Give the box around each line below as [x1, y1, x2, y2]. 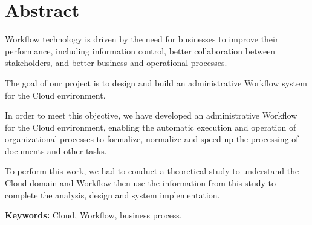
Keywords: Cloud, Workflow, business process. [5, 209, 182, 221]
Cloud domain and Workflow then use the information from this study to [5, 177, 276, 189]
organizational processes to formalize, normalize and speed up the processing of [5, 132, 299, 145]
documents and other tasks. [5, 144, 107, 157]
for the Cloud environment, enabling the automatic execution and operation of [5, 120, 296, 133]
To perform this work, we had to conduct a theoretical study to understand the [5, 165, 299, 177]
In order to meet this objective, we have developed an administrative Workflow [5, 109, 297, 122]
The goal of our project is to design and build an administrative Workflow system [5, 76, 307, 89]
